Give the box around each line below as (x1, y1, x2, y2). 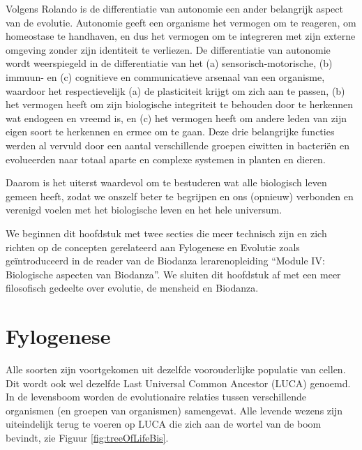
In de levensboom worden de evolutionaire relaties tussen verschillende (6, 389, 307, 404)
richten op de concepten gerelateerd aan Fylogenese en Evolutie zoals (6, 239, 300, 254)
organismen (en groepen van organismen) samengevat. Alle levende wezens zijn (6, 403, 342, 417)
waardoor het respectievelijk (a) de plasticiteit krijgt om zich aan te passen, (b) (6, 83, 345, 98)
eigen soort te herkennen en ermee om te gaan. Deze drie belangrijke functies (6, 124, 335, 139)
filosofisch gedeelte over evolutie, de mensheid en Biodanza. (6, 280, 259, 295)
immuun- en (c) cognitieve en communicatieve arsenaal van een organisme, (6, 69, 325, 84)
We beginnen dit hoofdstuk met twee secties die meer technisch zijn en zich (6, 225, 327, 240)
